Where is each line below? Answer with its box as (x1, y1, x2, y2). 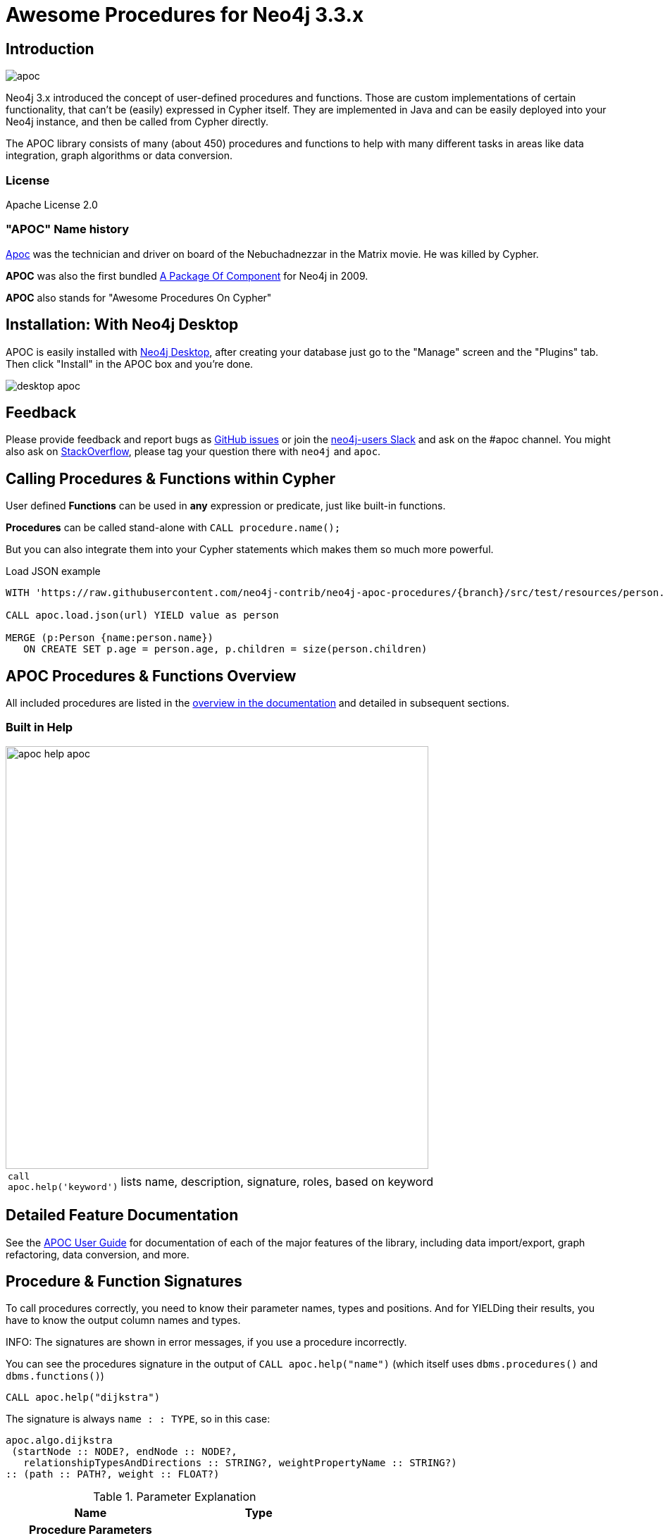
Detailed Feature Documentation (6, 1206, 239, 1225)
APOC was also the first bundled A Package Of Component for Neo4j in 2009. (6, 269, 368, 282)
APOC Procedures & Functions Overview (6, 667, 297, 685)
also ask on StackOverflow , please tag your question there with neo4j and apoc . (6, 445, 381, 458)
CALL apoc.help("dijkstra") (6, 1392, 161, 1404)
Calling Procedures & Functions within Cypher (6, 469, 336, 488)
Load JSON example (6, 565, 101, 578)
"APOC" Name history (6, 222, 130, 237)
